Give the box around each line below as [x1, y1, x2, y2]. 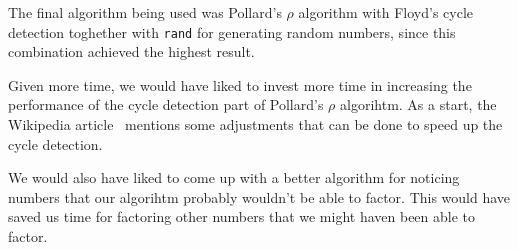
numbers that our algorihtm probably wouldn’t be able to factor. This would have [8, 186, 511, 207]
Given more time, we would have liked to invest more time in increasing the [8, 74, 472, 95]
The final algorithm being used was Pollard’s [8, 2, 282, 22]
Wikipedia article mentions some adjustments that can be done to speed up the [8, 114, 503, 135]
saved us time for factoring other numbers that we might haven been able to [8, 206, 476, 227]
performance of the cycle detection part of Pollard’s [8, 94, 324, 115]
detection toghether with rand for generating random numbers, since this [8, 21, 456, 42]
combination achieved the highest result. [8, 41, 255, 62]
